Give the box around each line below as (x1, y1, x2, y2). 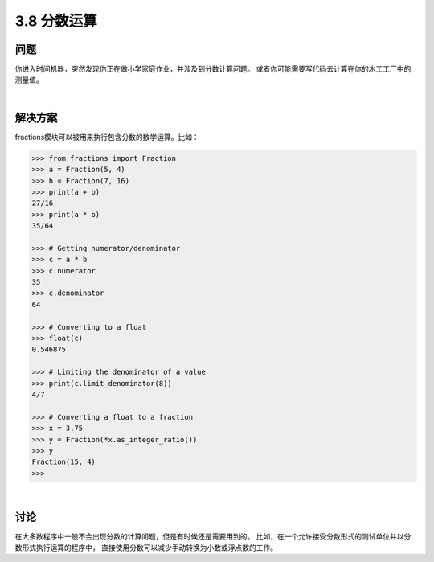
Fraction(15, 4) (31, 457, 96, 466)
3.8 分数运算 (14, 12, 97, 30)
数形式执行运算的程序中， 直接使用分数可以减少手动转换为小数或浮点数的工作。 (14, 543, 277, 552)
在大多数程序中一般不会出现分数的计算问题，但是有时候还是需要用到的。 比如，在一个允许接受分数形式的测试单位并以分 (14, 531, 411, 541)
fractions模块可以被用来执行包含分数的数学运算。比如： (14, 132, 200, 142)
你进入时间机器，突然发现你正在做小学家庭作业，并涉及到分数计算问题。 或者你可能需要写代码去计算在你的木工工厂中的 (14, 64, 411, 74)
